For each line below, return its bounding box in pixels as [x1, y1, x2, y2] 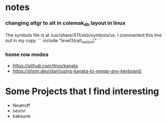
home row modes [5, 51, 49, 58]
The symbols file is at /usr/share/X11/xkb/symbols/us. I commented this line [5, 32, 162, 38]
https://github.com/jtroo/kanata [12, 63, 78, 69]
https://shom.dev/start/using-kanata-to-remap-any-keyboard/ [12, 68, 142, 74]
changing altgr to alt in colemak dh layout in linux [5, 20, 126, 28]
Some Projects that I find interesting [5, 86, 159, 97]
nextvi [12, 107, 26, 113]
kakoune [12, 113, 31, 119]
